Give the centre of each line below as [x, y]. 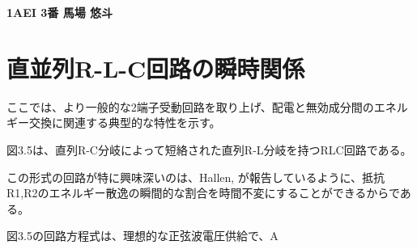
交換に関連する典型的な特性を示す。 [125, 122]
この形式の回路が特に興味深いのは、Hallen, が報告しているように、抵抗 [196, 177]
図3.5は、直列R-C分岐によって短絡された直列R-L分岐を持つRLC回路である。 [209, 149]
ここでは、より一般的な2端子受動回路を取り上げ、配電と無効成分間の [190, 106]
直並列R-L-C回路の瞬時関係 [156, 68]
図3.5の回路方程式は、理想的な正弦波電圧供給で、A [143, 236]
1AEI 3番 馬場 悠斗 [60, 12]
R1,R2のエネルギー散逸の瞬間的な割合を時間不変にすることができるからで [203, 193]
